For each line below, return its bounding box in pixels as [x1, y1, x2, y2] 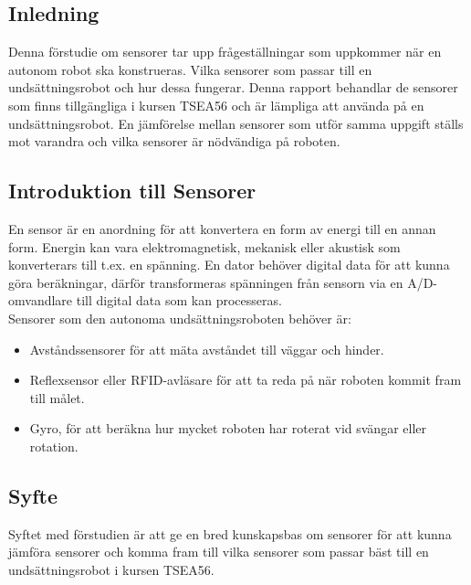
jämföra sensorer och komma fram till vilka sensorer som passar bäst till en [8, 542, 429, 561]
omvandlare [8, 291, 73, 310]
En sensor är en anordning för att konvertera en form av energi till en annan [8, 218, 436, 238]
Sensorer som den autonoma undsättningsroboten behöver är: [8, 308, 351, 327]
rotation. [29, 436, 78, 455]
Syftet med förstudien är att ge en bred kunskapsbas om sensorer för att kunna [8, 524, 452, 543]
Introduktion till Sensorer [8, 176, 256, 205]
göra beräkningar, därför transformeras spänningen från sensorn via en [8, 272, 403, 292]
